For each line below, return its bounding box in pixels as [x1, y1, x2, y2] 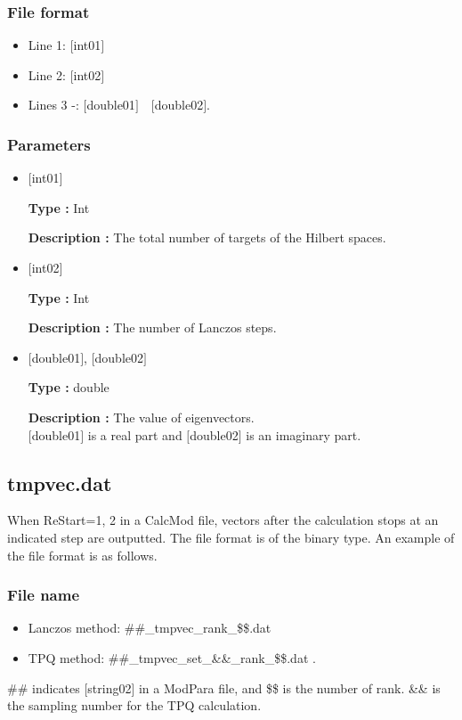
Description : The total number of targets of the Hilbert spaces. [28, 228, 386, 247]
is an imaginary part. [246, 425, 361, 444]
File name [7, 584, 80, 606]
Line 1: [28, 36, 66, 54]
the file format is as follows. [7, 545, 158, 564]
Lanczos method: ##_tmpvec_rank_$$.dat [28, 618, 272, 637]
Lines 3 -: [28, 95, 79, 114]
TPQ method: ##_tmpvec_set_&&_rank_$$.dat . [28, 648, 316, 667]
